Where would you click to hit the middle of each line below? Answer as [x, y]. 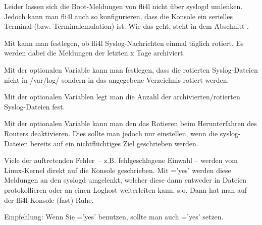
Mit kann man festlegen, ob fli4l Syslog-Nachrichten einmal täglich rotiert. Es [124, 43]
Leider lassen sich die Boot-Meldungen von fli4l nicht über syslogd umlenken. [123, 6]
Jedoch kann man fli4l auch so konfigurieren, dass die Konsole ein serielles [119, 16]
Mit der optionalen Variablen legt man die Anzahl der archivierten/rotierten [122, 97]
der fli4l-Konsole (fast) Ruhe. [49, 200]
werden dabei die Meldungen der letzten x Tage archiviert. [95, 53]
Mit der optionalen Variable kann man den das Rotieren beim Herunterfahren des [130, 123]
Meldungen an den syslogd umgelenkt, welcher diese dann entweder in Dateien [125, 180]
